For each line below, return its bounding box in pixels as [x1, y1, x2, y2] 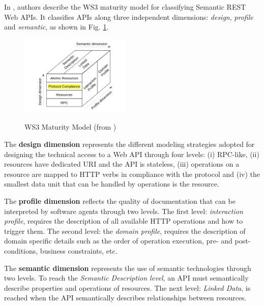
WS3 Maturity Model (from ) [24, 121, 116, 132]
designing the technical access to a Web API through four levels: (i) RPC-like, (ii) [4, 148, 259, 159]
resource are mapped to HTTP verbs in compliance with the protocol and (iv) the [4, 168, 260, 179]
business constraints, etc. [40, 245, 118, 256]
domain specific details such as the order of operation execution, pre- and [4, 235, 232, 246]
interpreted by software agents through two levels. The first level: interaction [4, 205, 243, 216]
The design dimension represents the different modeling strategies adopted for [4, 139, 255, 149]
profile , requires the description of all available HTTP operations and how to [4, 216, 243, 226]
